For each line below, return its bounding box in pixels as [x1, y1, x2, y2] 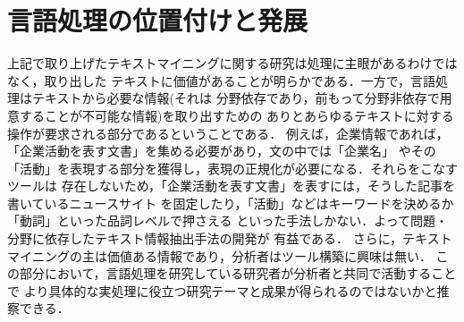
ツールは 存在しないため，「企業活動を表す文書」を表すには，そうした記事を [7, 176, 455, 195]
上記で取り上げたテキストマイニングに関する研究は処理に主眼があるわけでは [7, 54, 458, 72]
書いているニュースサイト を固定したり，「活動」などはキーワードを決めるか [7, 193, 454, 212]
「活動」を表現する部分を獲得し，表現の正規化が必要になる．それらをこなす [7, 158, 458, 177]
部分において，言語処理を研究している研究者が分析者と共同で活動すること [19, 264, 457, 283]
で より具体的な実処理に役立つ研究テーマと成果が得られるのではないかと [7, 281, 437, 300]
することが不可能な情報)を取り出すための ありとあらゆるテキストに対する [19, 106, 454, 124]
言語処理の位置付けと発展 [7, 2, 308, 38]
